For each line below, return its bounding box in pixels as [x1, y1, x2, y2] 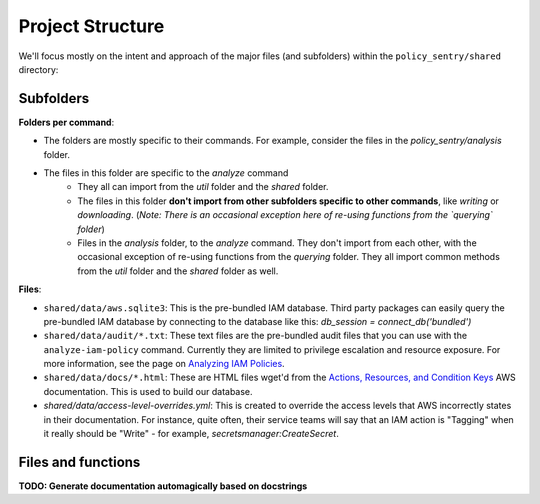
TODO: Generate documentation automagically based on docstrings [18, 480, 308, 492]
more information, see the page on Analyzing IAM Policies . [43, 358, 285, 370]
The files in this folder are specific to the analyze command [43, 167, 289, 179]
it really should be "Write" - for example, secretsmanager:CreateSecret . [43, 428, 339, 440]
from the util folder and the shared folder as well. [77, 265, 279, 277]
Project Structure [18, 15, 165, 37]
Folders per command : [18, 116, 115, 128]
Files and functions [18, 453, 141, 470]
